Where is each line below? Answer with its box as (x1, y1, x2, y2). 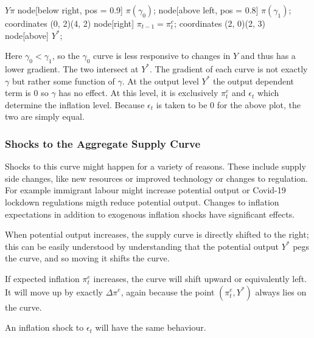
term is (5, 86, 31, 99)
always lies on (255, 285, 307, 298)
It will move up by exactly (5, 285, 103, 298)
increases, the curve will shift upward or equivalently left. (93, 272, 307, 285)
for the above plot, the (217, 98, 301, 111)
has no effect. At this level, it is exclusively (58, 86, 218, 99)
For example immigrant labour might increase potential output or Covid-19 (5, 184, 286, 196)
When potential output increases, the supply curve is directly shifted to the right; (5, 228, 309, 241)
